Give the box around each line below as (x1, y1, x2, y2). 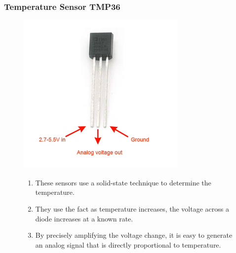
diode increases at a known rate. (35, 213, 133, 223)
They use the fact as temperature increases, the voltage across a (35, 204, 229, 214)
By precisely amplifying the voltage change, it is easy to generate (35, 230, 233, 240)
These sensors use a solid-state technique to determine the (35, 177, 211, 187)
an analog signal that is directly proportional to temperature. (35, 239, 221, 250)
